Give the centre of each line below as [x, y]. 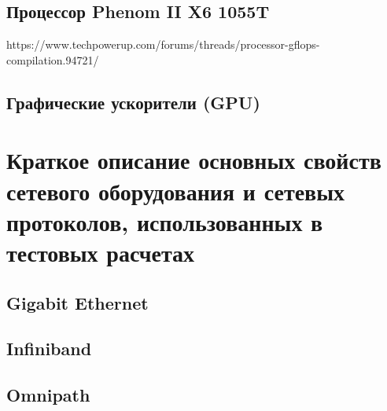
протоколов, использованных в [165, 221]
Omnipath [48, 395]
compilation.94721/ [53, 59]
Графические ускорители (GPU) [133, 102]
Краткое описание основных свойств [194, 160]
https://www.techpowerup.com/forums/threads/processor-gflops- [163, 44]
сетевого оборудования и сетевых [176, 191]
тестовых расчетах [101, 252]
